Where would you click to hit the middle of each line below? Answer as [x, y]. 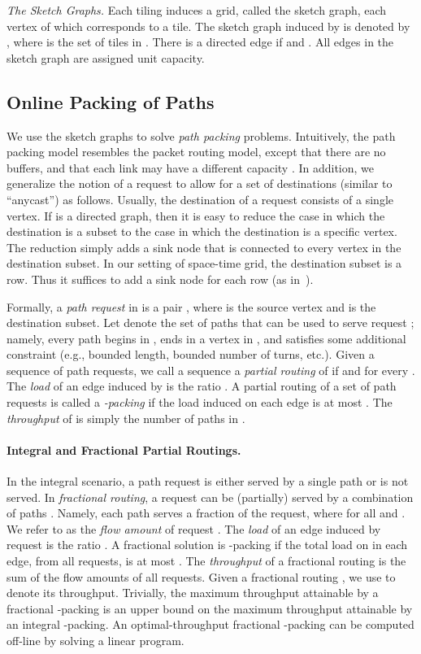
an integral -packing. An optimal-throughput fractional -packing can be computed [210, 624]
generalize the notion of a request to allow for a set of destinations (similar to [200, 183]
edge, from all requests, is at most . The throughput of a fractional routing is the [206, 561]
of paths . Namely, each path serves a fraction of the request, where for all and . [206, 513]
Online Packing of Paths [111, 101]
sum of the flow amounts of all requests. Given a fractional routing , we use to [201, 576]
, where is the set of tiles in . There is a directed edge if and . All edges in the [200, 42]
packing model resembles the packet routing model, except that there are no [196, 152]
